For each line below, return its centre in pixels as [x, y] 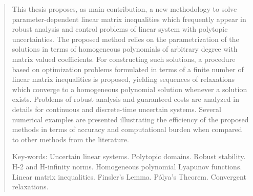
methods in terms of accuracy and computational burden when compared [127, 129]
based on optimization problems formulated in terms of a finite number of [128, 69]
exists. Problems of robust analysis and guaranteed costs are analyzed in [125, 99]
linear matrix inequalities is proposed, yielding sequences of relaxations [123, 79]
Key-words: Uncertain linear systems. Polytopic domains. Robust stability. [129, 156]
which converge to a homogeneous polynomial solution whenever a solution [130, 89]
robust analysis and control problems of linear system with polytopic [120, 29]
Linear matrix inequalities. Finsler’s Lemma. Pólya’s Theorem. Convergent [129, 176]
